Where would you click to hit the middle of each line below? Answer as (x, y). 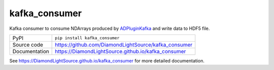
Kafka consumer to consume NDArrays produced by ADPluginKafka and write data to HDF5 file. (110, 28)
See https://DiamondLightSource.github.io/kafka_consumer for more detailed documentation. (107, 60)
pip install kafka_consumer (87, 38)
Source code (28, 45)
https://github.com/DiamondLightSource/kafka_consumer (124, 45)
